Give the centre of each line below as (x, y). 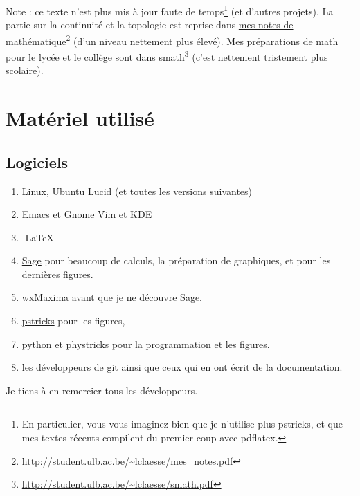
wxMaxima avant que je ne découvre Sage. (112, 297)
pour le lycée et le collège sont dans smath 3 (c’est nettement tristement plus (167, 56)
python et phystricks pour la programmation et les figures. (146, 343)
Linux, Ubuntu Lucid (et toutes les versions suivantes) (137, 191)
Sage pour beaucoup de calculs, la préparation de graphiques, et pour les (176, 260)
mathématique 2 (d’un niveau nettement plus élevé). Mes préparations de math (172, 39)
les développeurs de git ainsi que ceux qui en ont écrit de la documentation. (182, 367)
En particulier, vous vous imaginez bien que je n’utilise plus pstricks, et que (182, 424)
